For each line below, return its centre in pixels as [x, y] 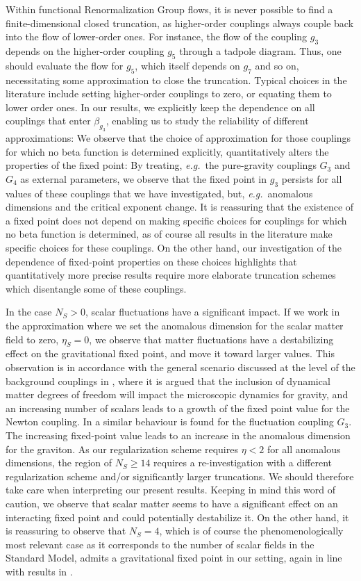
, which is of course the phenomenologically [251, 531]
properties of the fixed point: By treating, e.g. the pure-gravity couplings [161, 165]
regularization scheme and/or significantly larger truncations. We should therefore [180, 476]
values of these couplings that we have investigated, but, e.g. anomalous [159, 193]
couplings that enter [48, 121]
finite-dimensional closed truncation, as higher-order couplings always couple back [180, 23]
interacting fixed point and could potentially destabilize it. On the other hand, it [177, 517]
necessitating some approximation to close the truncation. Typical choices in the [176, 80]
